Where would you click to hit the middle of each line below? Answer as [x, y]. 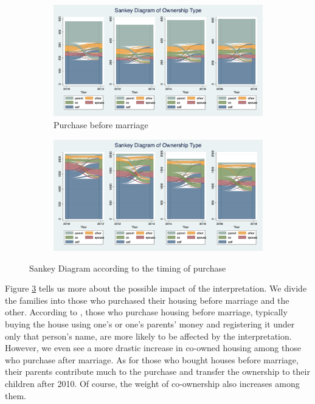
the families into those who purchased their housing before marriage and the [147, 300]
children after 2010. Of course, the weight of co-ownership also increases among [152, 383]
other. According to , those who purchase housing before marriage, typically [146, 312]
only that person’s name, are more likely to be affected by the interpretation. [148, 336]
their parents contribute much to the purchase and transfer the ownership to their [157, 371]
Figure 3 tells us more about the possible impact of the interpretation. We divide [156, 288]
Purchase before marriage [101, 125]
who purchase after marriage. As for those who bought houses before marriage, [152, 359]
